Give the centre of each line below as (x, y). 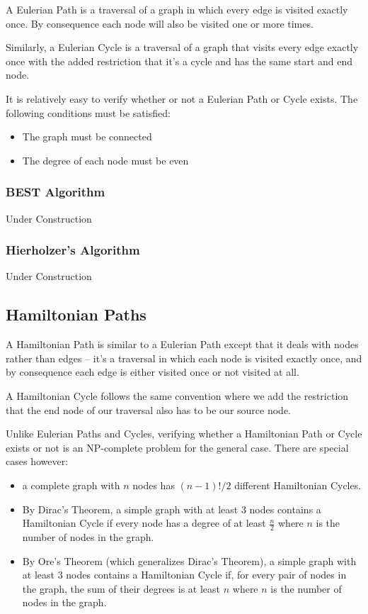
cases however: (37, 461)
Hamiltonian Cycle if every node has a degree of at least (144, 523)
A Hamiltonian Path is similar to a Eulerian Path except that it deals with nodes (182, 344)
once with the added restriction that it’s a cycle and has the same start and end (179, 61)
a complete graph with (71, 485)
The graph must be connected (87, 136)
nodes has (154, 485)
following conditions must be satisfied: (88, 112)
